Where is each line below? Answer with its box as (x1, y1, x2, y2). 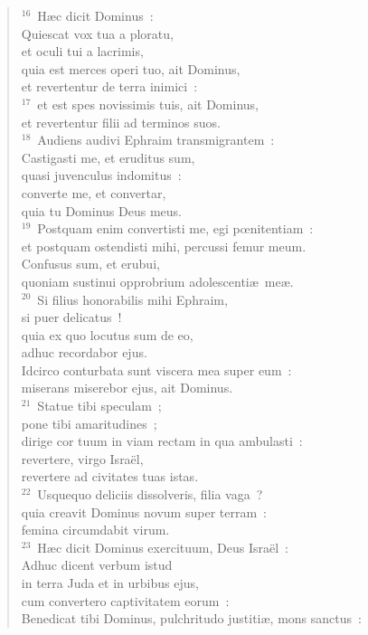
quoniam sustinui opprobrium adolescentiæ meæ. (21, 271, 294, 290)
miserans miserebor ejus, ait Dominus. (21, 378, 233, 397)
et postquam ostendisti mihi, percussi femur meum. (21, 236, 307, 255)
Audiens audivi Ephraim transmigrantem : (37, 130, 275, 149)
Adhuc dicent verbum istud (21, 555, 173, 574)
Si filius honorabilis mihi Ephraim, (37, 289, 228, 308)
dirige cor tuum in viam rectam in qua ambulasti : (21, 431, 303, 450)
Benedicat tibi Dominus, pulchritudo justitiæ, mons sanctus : (21, 609, 362, 628)
